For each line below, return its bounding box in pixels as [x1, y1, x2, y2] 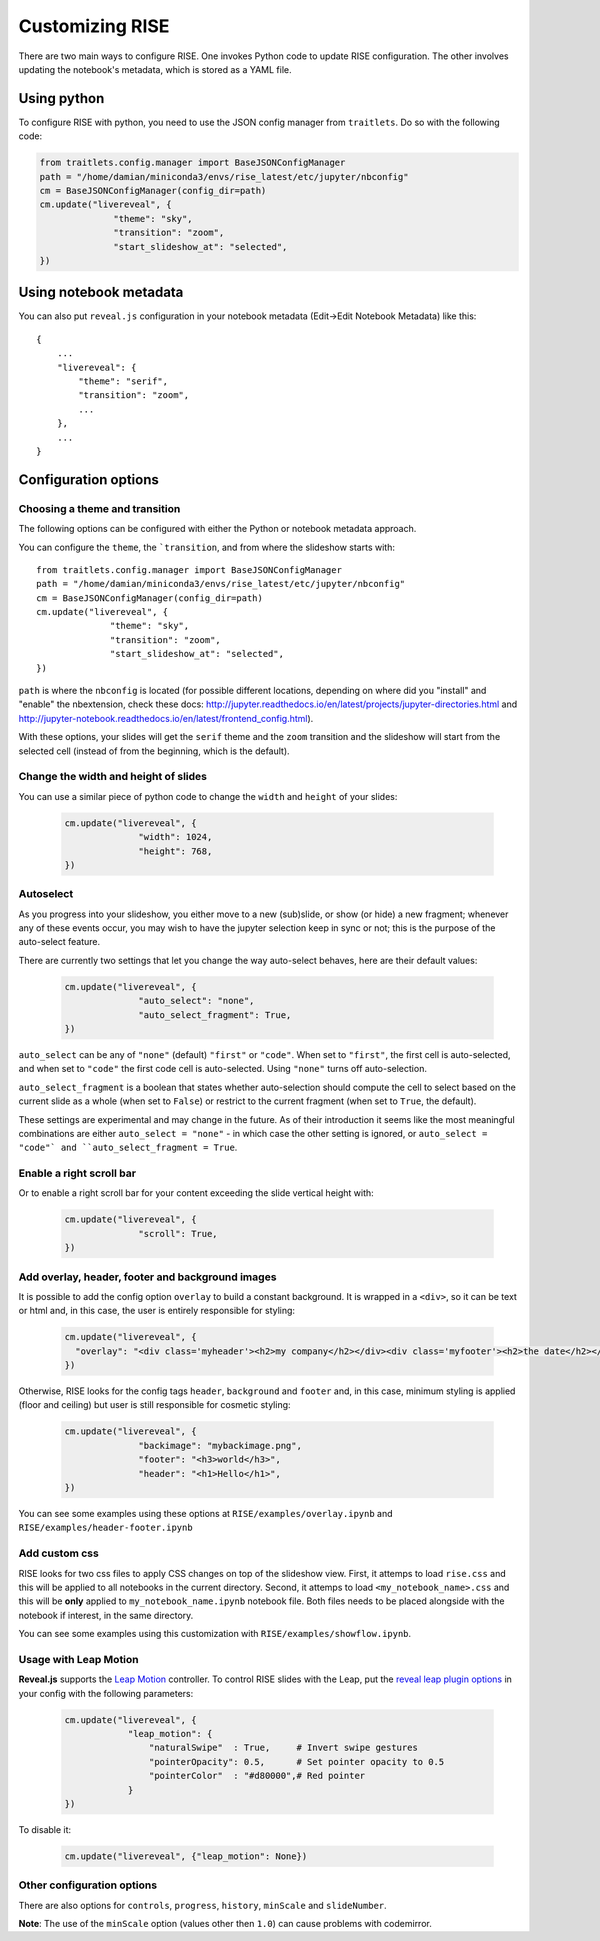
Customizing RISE [18, 15, 170, 37]
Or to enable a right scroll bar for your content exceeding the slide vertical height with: [18, 1187, 374, 1199]
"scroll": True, [138, 1228, 219, 1239]
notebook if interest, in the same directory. [18, 1609, 194, 1621]
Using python [18, 90, 105, 107]
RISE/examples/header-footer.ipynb [18, 1522, 194, 1534]
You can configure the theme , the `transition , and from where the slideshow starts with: [18, 541, 395, 553]
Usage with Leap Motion [18, 1652, 139, 1666]
